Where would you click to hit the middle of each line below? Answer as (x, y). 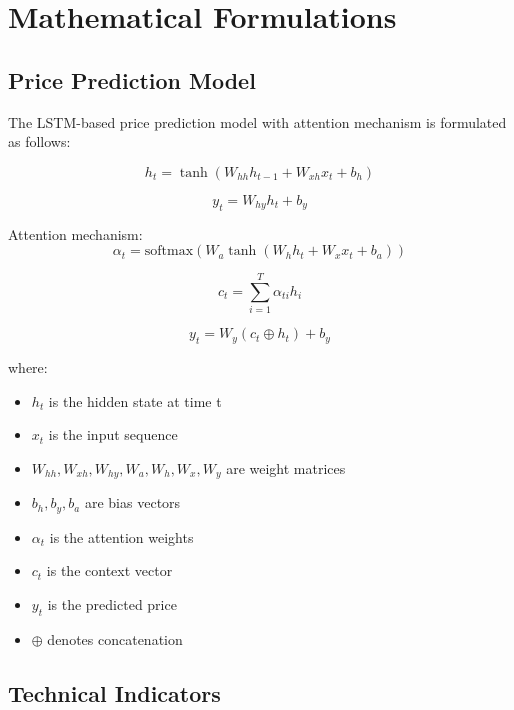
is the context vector (109, 570)
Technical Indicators (114, 692)
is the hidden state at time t (135, 400)
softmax (169, 251)
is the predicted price (112, 603)
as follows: (39, 141)
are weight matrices (286, 467)
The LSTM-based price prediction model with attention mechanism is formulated (257, 121)
